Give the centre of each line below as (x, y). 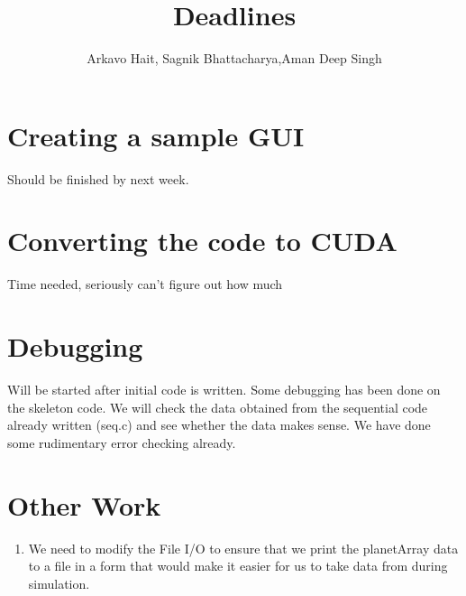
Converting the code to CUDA (202, 241)
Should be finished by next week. (98, 178)
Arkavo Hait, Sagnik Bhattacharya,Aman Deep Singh (234, 58)
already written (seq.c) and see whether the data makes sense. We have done (219, 425)
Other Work (84, 504)
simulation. (59, 583)
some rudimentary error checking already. (122, 442)
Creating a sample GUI (156, 135)
